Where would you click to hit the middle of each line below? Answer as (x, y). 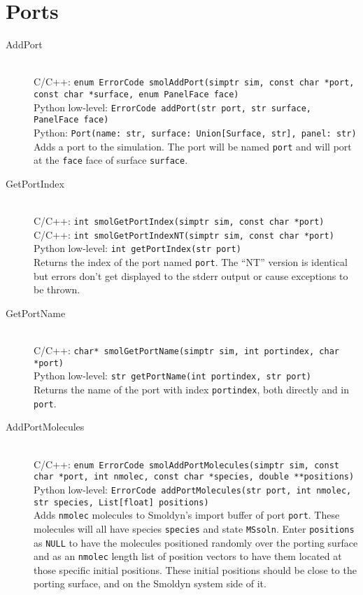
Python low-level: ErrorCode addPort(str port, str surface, (173, 107)
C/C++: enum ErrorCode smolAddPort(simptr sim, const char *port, (194, 82)
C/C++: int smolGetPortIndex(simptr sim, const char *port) (179, 221)
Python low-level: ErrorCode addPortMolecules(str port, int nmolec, (193, 489)
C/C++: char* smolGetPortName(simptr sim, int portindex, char (186, 350)
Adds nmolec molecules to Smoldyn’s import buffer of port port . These (187, 515)
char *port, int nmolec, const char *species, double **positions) (194, 477)
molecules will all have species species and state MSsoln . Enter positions (194, 528)
